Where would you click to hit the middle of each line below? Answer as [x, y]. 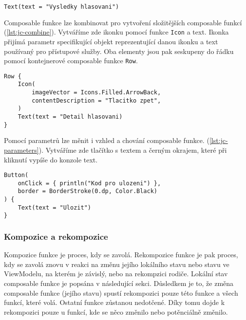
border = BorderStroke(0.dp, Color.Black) [87, 191]
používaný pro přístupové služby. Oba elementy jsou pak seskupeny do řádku [119, 51]
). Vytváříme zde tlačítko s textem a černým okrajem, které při [133, 150]
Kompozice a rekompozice [56, 236]
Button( [16, 175]
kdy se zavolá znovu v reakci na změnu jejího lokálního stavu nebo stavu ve [117, 264]
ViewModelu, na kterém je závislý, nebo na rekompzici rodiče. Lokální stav [116, 274]
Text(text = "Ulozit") [54, 207]
